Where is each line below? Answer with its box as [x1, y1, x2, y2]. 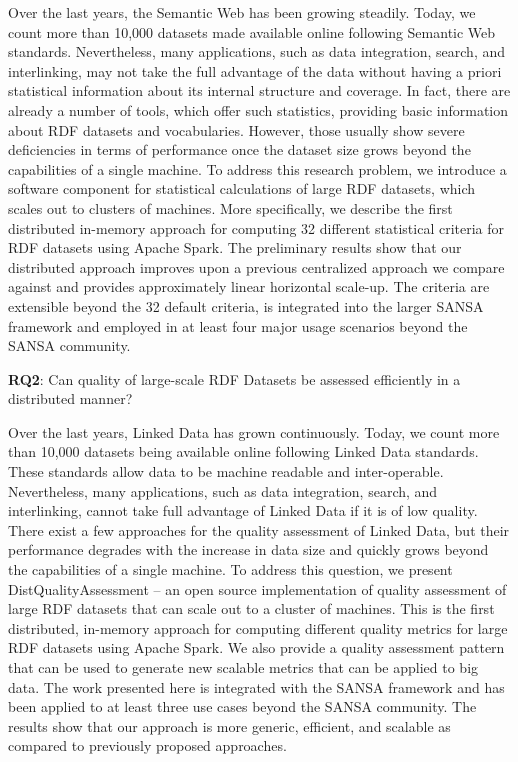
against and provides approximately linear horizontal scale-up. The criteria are [8, 276, 490, 297]
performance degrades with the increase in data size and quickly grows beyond [8, 539, 489, 560]
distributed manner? [8, 388, 133, 409]
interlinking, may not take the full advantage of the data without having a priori [8, 60, 502, 81]
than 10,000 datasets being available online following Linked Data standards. [8, 441, 479, 462]
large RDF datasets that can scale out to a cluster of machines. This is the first [8, 598, 495, 619]
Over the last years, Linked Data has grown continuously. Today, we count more [8, 421, 500, 442]
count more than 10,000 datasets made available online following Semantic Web [8, 21, 496, 42]
